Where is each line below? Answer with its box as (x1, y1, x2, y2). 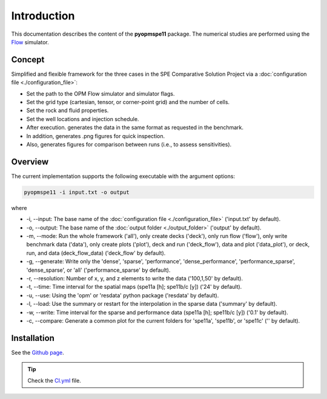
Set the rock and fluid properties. (26, 107, 109, 114)
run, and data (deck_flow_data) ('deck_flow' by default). (26, 249, 166, 257)
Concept (11, 54, 45, 65)
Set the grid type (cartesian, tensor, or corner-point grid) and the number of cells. (26, 99, 230, 106)
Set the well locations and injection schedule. (26, 115, 139, 122)
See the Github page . (11, 349, 65, 356)
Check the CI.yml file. (27, 377, 81, 384)
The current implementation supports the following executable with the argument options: (11, 173, 236, 180)
